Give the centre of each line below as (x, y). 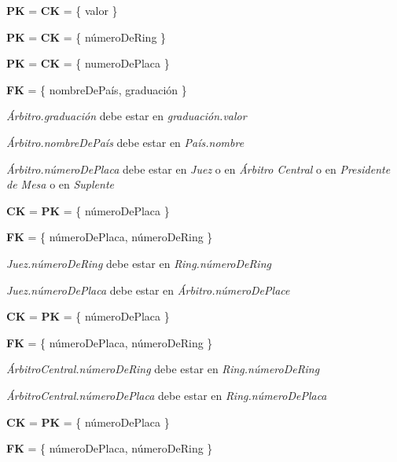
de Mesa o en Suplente (61, 184)
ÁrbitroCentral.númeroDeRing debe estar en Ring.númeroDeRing (163, 369)
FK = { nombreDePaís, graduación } (97, 89)
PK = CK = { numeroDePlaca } (88, 63)
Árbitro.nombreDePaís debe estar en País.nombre (125, 142)
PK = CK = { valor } (62, 10)
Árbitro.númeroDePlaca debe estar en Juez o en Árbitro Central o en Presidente (198, 169)
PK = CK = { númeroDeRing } (86, 37)
